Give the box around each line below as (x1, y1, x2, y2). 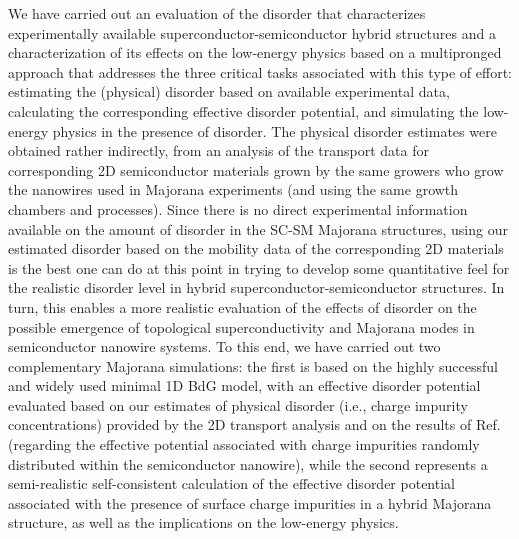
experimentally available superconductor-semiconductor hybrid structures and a (8, 22, 496, 43)
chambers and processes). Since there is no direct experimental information (8, 198, 468, 219)
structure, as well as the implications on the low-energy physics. (8, 512, 399, 533)
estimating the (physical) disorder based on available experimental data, (8, 81, 450, 102)
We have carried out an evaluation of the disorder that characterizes (8, 3, 426, 23)
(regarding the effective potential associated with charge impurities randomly (8, 434, 480, 455)
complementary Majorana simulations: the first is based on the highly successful (8, 355, 498, 376)
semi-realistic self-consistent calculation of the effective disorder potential (8, 473, 455, 494)
